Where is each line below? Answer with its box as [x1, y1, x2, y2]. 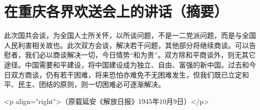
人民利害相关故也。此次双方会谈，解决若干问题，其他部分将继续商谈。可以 [4, 39, 249, 50]
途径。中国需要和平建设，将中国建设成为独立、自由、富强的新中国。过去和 [4, 59, 249, 69]
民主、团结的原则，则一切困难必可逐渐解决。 [17, 79, 165, 89]
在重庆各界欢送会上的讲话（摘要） [4, 1, 228, 21]
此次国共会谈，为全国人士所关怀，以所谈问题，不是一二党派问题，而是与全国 [4, 30, 256, 40]
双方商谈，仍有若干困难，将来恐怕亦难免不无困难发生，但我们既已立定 [10, 69, 242, 79]
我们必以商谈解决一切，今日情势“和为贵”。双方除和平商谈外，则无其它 [24, 49, 256, 60]
